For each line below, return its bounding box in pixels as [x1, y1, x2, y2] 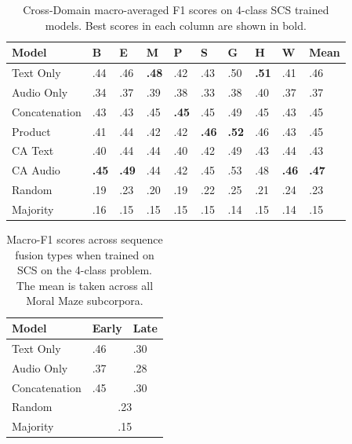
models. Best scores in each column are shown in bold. [45, 17, 307, 33]
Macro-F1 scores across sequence [6, 231, 163, 248]
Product [12, 123, 51, 139]
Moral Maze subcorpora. [26, 292, 143, 309]
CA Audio [12, 162, 60, 178]
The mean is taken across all [16, 277, 154, 293]
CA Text [12, 142, 54, 159]
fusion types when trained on [15, 246, 154, 262]
